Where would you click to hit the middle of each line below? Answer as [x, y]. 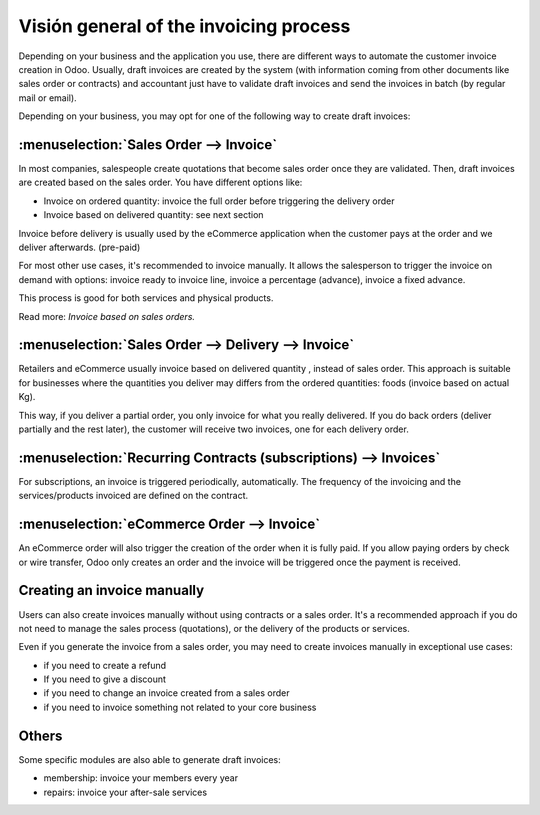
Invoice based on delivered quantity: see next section [153, 215]
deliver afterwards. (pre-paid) [79, 247]
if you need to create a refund [105, 665]
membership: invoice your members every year [141, 778]
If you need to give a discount [105, 679]
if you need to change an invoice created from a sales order [166, 693]
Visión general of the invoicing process [184, 26]
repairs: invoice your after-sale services [125, 792]
